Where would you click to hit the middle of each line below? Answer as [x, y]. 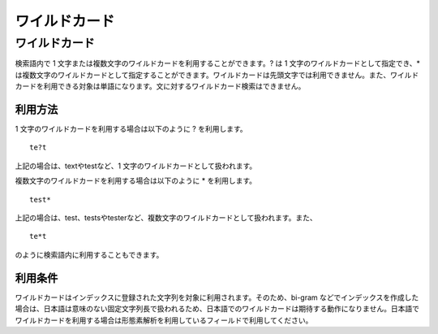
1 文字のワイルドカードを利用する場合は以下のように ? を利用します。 [131, 129]
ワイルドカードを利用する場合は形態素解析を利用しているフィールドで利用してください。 [164, 320]
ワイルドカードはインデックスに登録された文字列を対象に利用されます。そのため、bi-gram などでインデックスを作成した [217, 297]
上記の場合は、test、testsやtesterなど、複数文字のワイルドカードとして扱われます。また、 [166, 218]
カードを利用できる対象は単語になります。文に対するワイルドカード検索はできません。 [160, 86]
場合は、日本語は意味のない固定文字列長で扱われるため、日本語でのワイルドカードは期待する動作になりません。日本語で [217, 309]
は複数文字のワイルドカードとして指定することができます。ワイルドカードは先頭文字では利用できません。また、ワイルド [217, 75]
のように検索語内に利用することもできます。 [89, 254]
